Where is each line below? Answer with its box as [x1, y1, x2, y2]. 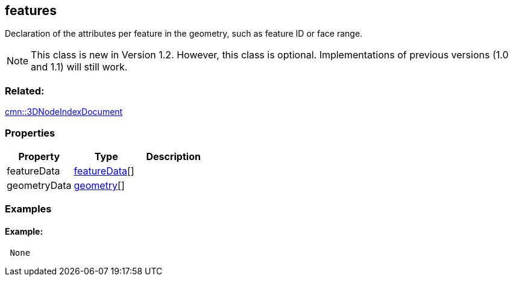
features [5, 3, 57, 18]
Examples [5, 203, 52, 215]
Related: [5, 84, 45, 97]
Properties [5, 126, 55, 139]
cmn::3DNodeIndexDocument [5, 107, 123, 117]
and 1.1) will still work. [31, 61, 128, 73]
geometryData [7, 179, 72, 191]
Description [146, 150, 201, 162]
